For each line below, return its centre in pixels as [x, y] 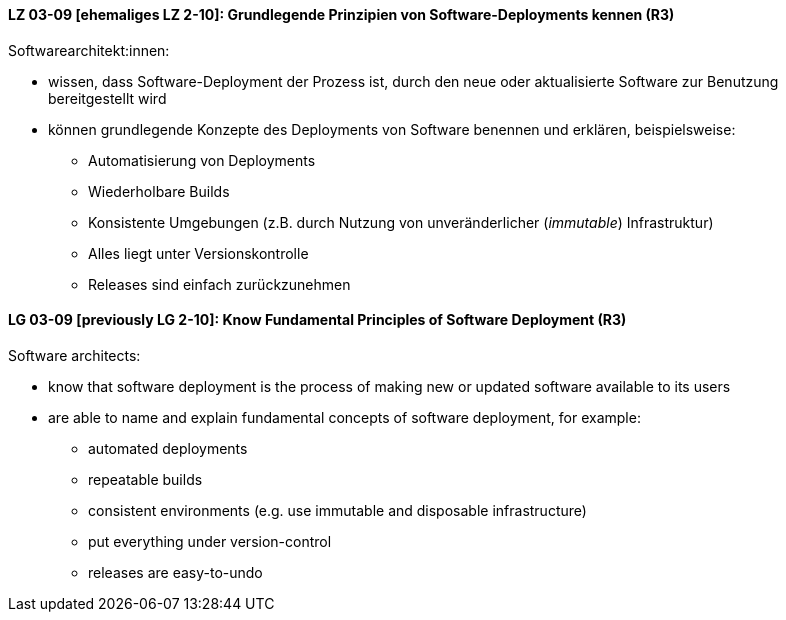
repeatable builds [145, 479]
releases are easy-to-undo [175, 572]
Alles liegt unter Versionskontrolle [198, 253]
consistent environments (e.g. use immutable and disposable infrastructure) [337, 510]
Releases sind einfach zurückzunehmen [219, 284]
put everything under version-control [210, 541]
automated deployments [168, 448]
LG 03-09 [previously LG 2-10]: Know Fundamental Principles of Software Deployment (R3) [317, 320]
